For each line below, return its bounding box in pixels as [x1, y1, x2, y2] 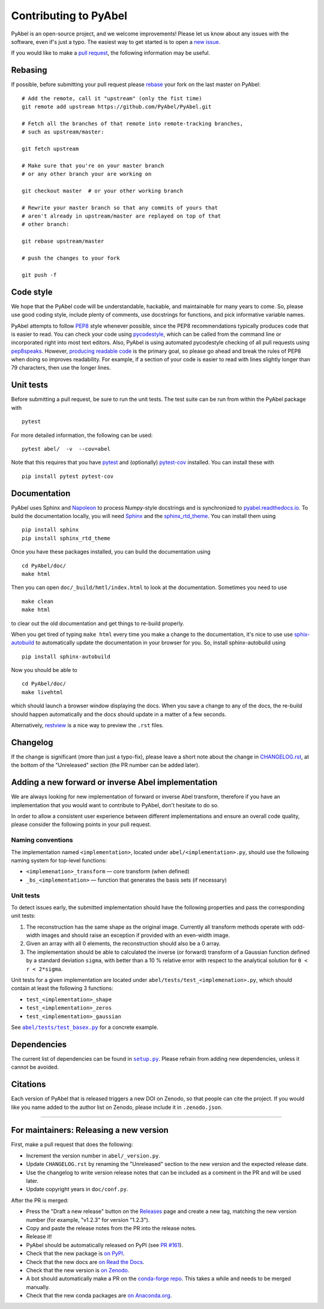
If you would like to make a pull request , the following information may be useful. [11, 49, 210, 56]
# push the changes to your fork [22, 255, 120, 261]
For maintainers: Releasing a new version [11, 1125, 169, 1135]
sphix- [294, 630, 310, 638]
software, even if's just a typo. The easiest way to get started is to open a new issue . [11, 38, 221, 45]
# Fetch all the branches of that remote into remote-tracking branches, [22, 120, 244, 127]
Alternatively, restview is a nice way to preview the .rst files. [11, 722, 164, 729]
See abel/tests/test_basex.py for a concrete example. [11, 1024, 158, 1031]
